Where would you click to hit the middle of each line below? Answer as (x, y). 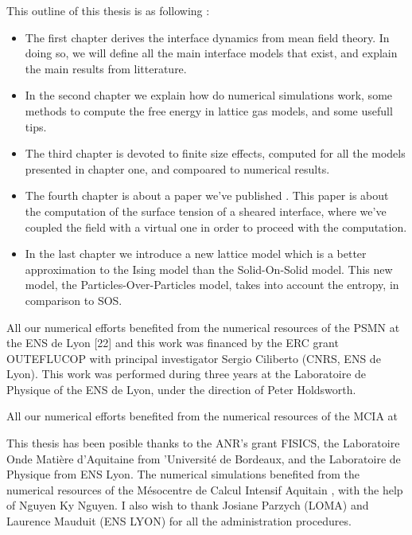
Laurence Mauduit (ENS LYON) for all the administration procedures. (179, 521)
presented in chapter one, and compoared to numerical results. (177, 168)
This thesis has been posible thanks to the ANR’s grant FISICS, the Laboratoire (203, 443)
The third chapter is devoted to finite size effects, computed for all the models (215, 153)
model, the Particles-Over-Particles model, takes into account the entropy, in (212, 285)
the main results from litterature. (106, 68)
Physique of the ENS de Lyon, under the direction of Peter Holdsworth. (181, 389)
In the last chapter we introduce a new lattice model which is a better (196, 254)
